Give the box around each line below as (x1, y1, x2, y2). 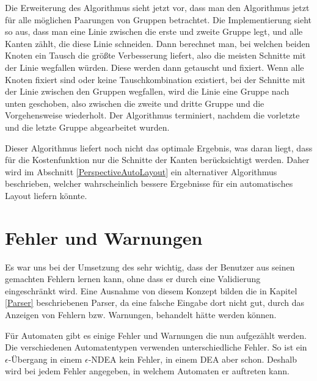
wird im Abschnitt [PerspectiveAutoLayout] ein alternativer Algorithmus (5, 165, 277, 178)
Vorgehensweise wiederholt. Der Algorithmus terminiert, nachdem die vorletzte (5, 109, 300, 122)
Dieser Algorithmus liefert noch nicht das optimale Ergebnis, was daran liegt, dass (5, 141, 313, 154)
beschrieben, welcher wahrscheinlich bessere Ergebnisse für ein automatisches (5, 177, 293, 190)
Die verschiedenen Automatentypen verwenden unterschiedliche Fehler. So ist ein (5, 341, 307, 354)
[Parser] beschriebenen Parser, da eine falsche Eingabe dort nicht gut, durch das (5, 296, 305, 309)
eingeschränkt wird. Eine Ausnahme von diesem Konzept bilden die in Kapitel (5, 284, 297, 297)
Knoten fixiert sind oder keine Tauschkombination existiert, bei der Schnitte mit (5, 73, 305, 85)
